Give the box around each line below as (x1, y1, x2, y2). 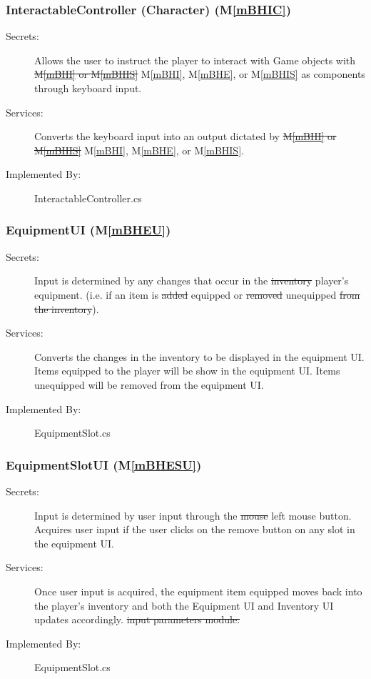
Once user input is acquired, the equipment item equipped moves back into (34, 583, 362, 598)
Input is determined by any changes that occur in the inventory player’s (34, 273, 349, 288)
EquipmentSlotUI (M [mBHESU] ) (6, 455, 202, 473)
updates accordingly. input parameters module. (34, 612, 240, 627)
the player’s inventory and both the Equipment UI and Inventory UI (34, 598, 334, 613)
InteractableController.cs (34, 190, 142, 205)
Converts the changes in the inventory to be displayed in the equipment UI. (34, 349, 365, 364)
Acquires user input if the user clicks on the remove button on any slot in (34, 522, 355, 537)
